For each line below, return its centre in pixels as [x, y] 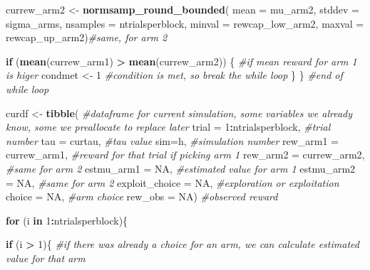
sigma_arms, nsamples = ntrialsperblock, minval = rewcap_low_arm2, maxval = [185, 23]
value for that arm [46, 258]
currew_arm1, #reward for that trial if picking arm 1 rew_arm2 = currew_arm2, [185, 155]
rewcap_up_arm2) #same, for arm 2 [87, 37]
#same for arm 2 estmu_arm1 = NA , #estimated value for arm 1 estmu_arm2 [181, 168]
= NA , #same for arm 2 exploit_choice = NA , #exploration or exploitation [173, 182]
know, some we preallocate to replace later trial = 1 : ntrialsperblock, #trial [168, 127]
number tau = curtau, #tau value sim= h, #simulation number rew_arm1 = [173, 140]
